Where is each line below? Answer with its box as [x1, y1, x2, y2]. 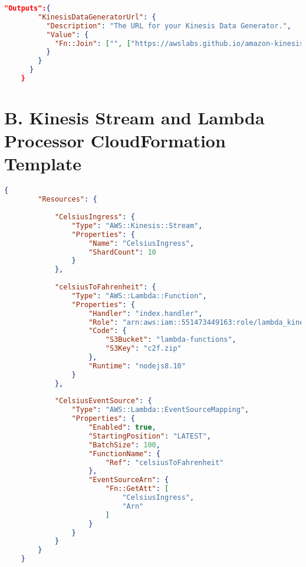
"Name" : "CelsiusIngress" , [88, 239, 195, 248]
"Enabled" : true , [88, 423, 156, 431]
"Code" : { [88, 327, 127, 335]
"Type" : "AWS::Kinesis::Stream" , [71, 221, 203, 230]
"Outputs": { [4, 4, 51, 12]
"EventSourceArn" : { [88, 476, 169, 484]
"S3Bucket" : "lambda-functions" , [105, 335, 236, 344]
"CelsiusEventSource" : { [54, 397, 152, 406]
